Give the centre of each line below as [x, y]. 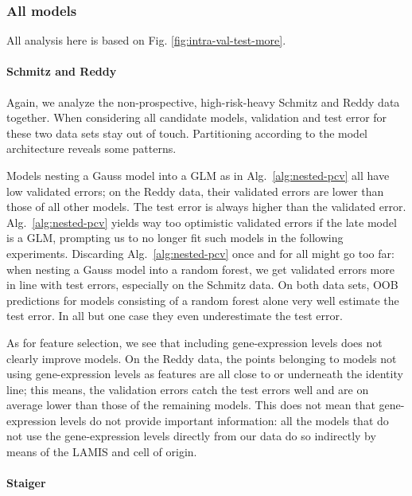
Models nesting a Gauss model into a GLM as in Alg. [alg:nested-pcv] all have [198, 175]
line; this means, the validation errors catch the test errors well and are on [188, 389]
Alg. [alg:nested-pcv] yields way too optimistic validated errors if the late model [202, 222]
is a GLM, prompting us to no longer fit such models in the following [175, 238]
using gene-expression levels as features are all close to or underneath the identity [205, 374]
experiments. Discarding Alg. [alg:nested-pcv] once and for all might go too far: [200, 253]
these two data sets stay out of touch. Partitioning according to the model [187, 133]
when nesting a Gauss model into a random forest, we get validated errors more [200, 269]
